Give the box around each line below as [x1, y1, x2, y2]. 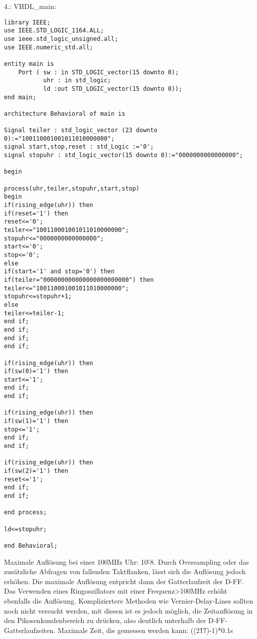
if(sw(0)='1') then [4, 368, 68, 375]
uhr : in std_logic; [43, 77, 111, 84]
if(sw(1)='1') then [4, 418, 68, 425]
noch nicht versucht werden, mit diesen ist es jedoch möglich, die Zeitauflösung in [4, 605, 253, 616]
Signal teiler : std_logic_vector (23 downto [4, 127, 157, 134]
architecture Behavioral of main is [4, 110, 126, 117]
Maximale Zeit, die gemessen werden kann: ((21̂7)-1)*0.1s [57, 625, 233, 635]
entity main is [4, 60, 54, 67]
